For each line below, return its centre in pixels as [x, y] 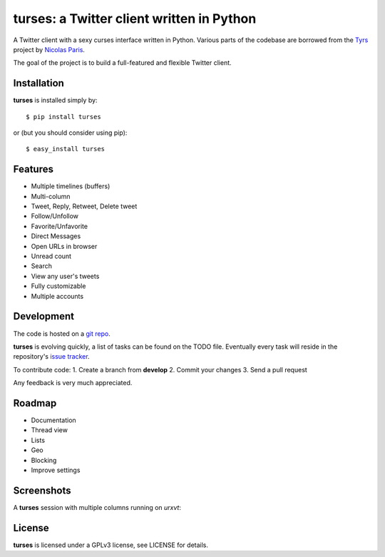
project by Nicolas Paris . [49, 49]
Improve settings [56, 470]
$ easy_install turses [66, 149]
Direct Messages [56, 236]
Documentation [53, 420]
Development [44, 316]
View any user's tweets [65, 276]
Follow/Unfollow [55, 216]
